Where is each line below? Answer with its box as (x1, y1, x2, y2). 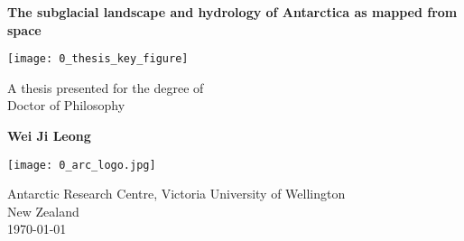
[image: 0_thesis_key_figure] (7, 52, 189, 66)
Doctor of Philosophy (7, 96, 125, 115)
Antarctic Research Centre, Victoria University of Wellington (7, 184, 346, 203)
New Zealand (7, 201, 79, 220)
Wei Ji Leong (7, 126, 91, 145)
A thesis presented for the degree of (7, 78, 204, 97)
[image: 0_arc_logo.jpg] (7, 158, 156, 171)
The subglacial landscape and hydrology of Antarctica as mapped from (7, 3, 458, 21)
